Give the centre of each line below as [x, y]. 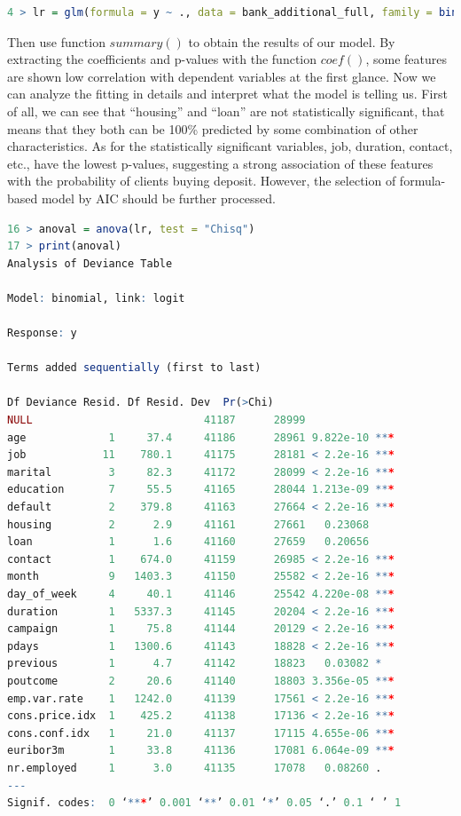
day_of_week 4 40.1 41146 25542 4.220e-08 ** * [201, 594]
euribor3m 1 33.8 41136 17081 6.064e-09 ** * [201, 751]
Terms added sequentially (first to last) [134, 368]
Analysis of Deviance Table [90, 263]
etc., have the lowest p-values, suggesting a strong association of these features [220, 163]
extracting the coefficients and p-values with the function [162, 59]
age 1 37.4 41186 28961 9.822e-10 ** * [201, 437]
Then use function [56, 41]
